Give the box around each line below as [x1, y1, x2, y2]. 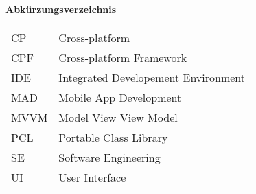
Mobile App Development [58, 89, 182, 105]
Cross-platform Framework [58, 49, 187, 65]
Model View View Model [58, 109, 178, 125]
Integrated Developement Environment [58, 69, 246, 85]
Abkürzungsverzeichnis [5, 2, 117, 16]
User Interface [58, 169, 126, 185]
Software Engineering [58, 149, 161, 165]
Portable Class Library [58, 129, 168, 145]
